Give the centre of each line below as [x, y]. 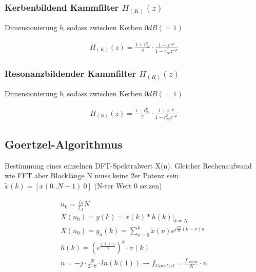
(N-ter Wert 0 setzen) [128, 186]
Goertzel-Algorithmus [64, 144]
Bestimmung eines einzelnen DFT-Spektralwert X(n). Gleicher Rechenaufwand [128, 165]
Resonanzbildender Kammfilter [71, 73]
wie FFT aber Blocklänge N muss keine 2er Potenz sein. [93, 175]
